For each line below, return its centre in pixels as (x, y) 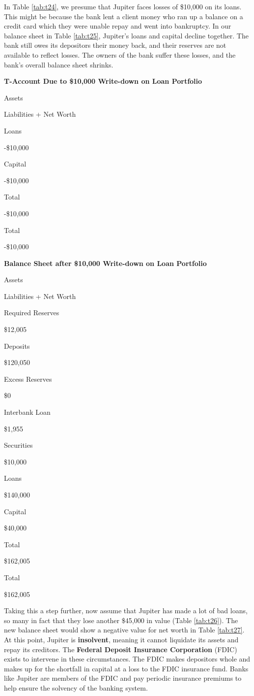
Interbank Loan (27, 412)
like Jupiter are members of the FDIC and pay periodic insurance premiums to (123, 678)
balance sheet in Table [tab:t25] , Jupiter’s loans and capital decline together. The (126, 35)
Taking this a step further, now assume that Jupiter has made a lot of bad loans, (126, 611)
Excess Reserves (28, 379)
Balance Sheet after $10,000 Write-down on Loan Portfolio (105, 263)
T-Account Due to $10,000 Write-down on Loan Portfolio (103, 81)
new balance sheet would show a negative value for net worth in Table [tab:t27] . (124, 630)
